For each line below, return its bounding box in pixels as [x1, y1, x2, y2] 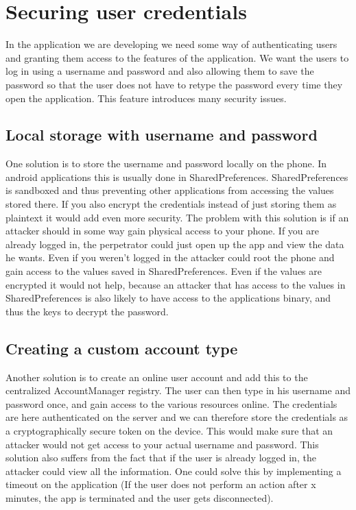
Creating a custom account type [5, 337, 238, 359]
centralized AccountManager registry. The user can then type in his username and [5, 383, 351, 398]
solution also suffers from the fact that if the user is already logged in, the [5, 450, 316, 465]
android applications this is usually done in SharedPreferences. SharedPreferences [5, 169, 348, 184]
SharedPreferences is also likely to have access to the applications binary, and [5, 291, 331, 305]
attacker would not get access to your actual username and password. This [5, 437, 319, 451]
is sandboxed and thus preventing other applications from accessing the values [5, 183, 334, 197]
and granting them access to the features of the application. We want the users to [5, 50, 349, 64]
